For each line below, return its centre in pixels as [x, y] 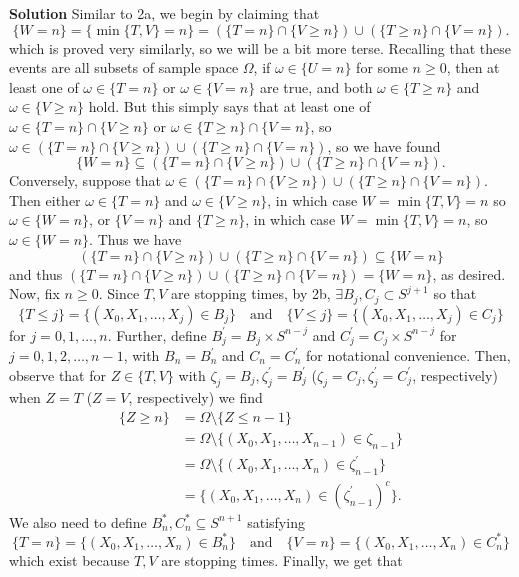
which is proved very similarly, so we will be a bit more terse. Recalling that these [260, 47]
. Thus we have [135, 238]
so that [455, 293]
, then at [473, 67]
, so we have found [384, 145]
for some [382, 67]
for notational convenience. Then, [408, 355]
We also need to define [78, 521]
